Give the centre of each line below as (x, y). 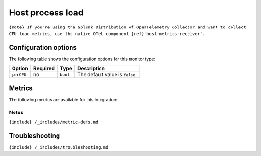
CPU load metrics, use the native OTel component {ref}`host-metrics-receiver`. (107, 34)
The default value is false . (107, 75)
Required (44, 69)
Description (91, 69)
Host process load (46, 13)
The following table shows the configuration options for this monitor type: (82, 59)
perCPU (19, 75)
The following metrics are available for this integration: (63, 99)
